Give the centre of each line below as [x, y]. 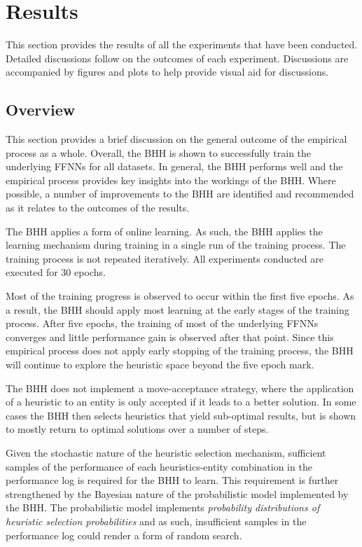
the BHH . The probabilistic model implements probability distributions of [163, 507]
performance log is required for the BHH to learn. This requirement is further [172, 480]
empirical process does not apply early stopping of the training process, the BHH [180, 351]
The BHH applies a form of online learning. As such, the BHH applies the [164, 231]
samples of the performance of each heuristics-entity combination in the [159, 466]
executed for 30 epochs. [56, 272]
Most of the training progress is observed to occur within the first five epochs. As [180, 296]
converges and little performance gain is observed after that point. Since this [170, 337]
